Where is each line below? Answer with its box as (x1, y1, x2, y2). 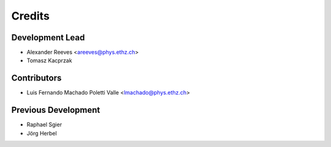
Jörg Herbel (26, 129, 58, 137)
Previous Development (11, 105, 101, 115)
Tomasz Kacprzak (26, 57, 72, 64)
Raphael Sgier (26, 121, 63, 128)
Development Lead (11, 32, 85, 43)
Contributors (11, 73, 62, 84)
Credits (11, 9, 50, 23)
